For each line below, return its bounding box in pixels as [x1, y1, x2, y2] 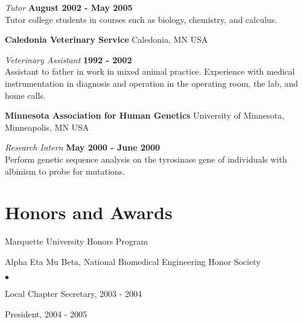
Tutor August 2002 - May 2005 [5, 1, 133, 13]
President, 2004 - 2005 [5, 308, 88, 320]
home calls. [5, 89, 46, 101]
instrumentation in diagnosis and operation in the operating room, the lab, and [5, 76, 298, 89]
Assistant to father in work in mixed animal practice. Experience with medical [5, 65, 295, 78]
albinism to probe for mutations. [5, 164, 125, 177]
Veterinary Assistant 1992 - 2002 [5, 53, 132, 66]
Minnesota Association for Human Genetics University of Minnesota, [5, 109, 284, 122]
